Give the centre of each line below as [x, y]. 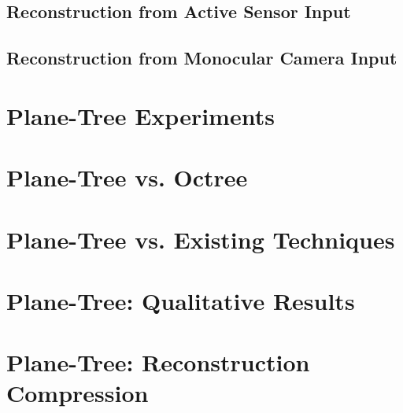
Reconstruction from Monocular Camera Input [202, 58]
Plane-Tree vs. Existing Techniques [201, 239]
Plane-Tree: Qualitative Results [181, 300]
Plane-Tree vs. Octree [127, 177]
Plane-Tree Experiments [140, 115]
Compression [78, 393]
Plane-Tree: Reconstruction [158, 362]
